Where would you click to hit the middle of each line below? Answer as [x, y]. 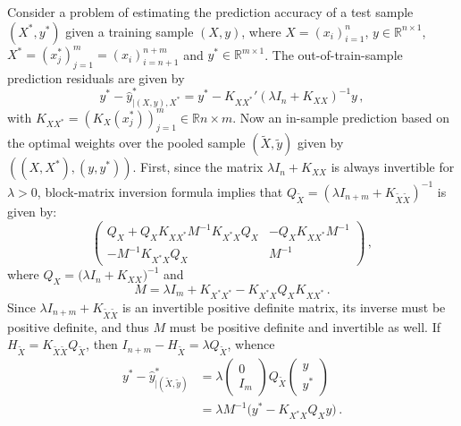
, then [102, 344]
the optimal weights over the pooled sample [126, 143]
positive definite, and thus [78, 326]
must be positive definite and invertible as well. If [305, 326]
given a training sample [130, 31]
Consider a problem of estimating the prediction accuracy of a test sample [210, 12]
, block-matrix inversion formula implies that [160, 191]
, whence [251, 344]
